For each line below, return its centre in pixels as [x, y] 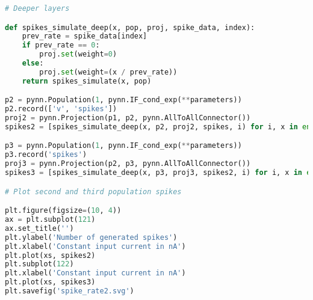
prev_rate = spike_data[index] [85, 36]
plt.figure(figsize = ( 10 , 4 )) [63, 211]
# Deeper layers [37, 8]
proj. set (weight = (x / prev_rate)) [108, 72]
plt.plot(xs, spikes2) [50, 255]
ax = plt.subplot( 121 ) [50, 220]
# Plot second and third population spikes [93, 191]
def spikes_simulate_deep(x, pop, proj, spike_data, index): [130, 27]
